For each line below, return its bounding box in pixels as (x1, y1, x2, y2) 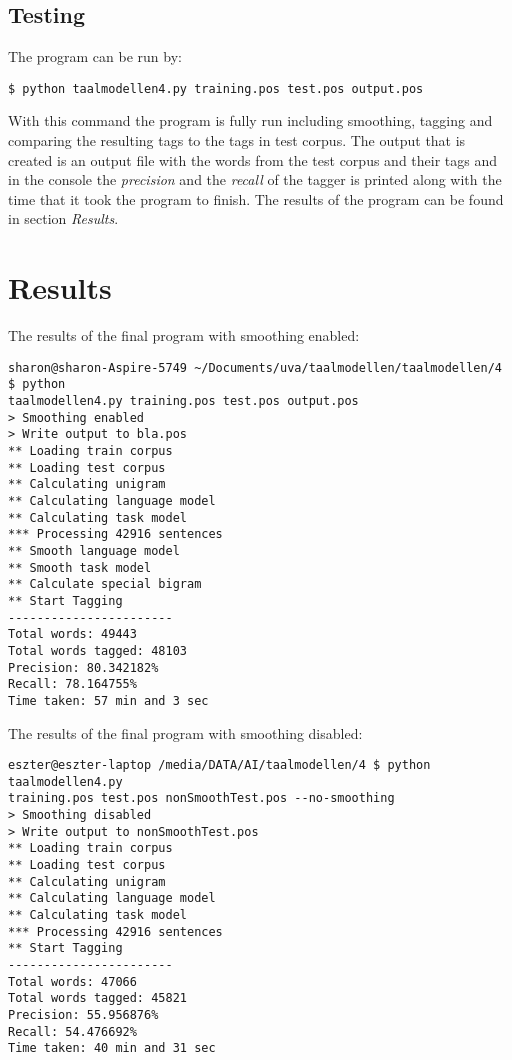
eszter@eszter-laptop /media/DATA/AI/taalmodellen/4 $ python (8, 758, 431, 773)
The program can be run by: (8, 46, 182, 67)
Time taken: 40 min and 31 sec (8, 1041, 216, 1056)
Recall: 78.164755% (8, 677, 137, 692)
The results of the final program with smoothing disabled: (8, 722, 363, 743)
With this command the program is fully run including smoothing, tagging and (8, 110, 493, 131)
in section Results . (8, 208, 119, 229)
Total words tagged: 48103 (8, 643, 187, 658)
